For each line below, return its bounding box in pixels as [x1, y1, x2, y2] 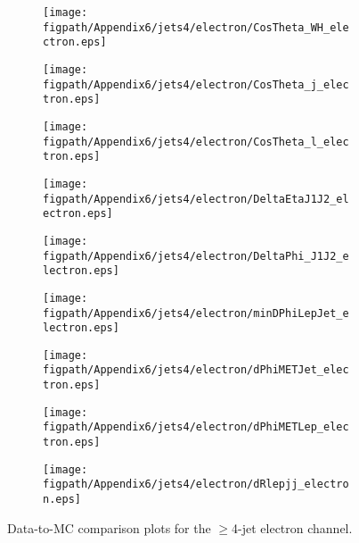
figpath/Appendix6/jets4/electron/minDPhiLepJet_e [43, 306, 349, 320]
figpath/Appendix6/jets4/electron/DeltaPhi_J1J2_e [43, 249, 349, 263]
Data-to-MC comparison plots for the [7, 518, 211, 537]
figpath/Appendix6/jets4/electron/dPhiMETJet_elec [43, 363, 349, 377]
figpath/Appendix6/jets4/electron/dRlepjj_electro [43, 478, 349, 491]
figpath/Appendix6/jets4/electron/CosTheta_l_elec [43, 135, 349, 148]
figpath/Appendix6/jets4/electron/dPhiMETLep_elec [43, 421, 349, 434]
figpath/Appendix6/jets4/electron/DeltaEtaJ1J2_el [43, 192, 349, 205]
